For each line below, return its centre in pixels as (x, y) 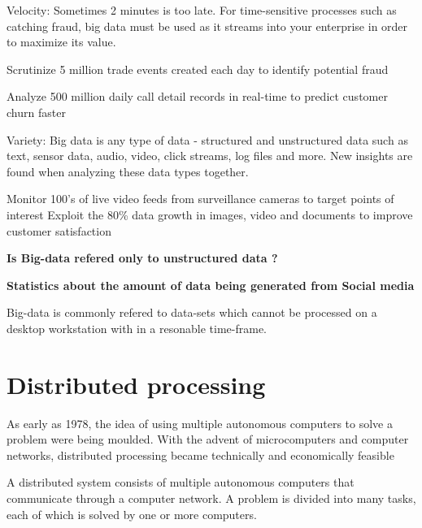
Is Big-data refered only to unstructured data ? (142, 258)
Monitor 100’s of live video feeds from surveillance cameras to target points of (200, 199)
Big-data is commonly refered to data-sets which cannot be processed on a (192, 312)
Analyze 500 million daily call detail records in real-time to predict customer (197, 96)
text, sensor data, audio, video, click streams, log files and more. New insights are (210, 156)
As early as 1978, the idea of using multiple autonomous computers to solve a (200, 423)
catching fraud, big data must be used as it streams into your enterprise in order (207, 26)
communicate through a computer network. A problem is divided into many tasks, (211, 498)
